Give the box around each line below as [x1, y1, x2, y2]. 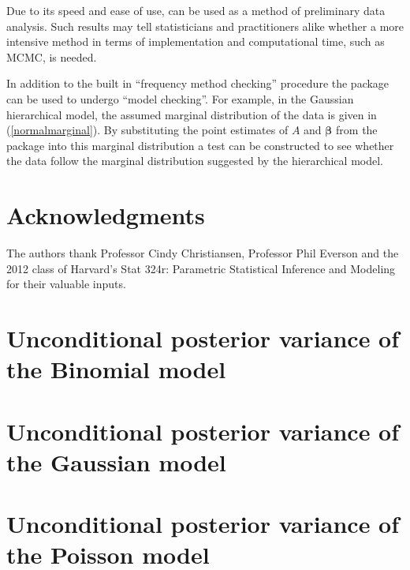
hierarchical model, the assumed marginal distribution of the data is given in [6, 106, 377, 122]
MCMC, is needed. [6, 48, 97, 65]
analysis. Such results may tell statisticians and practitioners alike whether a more [6, 17, 404, 34]
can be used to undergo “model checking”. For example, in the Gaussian [6, 90, 354, 107]
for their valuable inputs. [6, 276, 126, 292]
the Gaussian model [6, 445, 226, 478]
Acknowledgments [6, 199, 205, 231]
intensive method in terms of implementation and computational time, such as [6, 33, 385, 50]
